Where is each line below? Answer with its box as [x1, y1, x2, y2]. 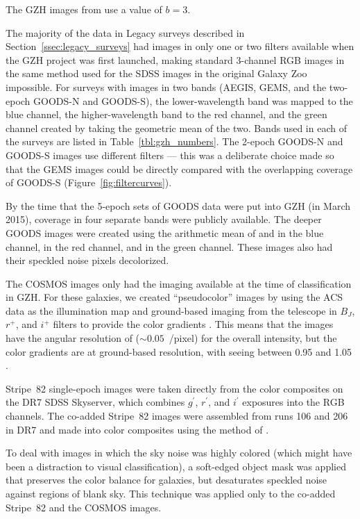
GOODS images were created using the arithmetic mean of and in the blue [6, 225, 324, 240]
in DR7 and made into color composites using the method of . [6, 422, 269, 436]
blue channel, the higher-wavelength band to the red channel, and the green [6, 107, 327, 122]
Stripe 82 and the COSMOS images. [6, 500, 162, 514]
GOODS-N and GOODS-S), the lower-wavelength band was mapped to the [33, 93, 353, 108]
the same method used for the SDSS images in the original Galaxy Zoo [6, 66, 307, 81]
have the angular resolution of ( [6, 331, 140, 345]
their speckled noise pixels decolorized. [6, 253, 169, 267]
